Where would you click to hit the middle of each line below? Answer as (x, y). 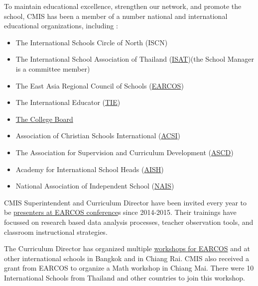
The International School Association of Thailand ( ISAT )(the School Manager (135, 59)
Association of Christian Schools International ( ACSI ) (98, 136)
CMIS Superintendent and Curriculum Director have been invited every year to (126, 202)
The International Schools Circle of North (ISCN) (92, 42)
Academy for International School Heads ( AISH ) (90, 169)
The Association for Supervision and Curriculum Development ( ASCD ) (125, 152)
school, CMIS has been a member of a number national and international (116, 16)
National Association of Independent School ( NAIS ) (95, 186)
